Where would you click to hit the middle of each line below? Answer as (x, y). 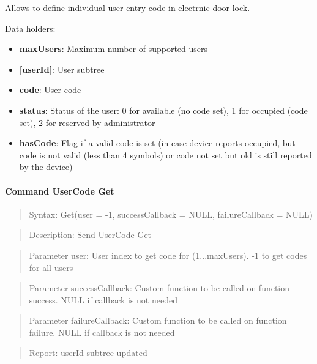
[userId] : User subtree (62, 69)
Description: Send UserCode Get (90, 235)
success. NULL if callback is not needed (103, 299)
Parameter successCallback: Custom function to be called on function (159, 288)
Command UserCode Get (60, 191)
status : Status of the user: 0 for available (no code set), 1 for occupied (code (163, 110)
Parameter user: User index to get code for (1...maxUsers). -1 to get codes (168, 255)
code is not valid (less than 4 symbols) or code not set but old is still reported (166, 154)
